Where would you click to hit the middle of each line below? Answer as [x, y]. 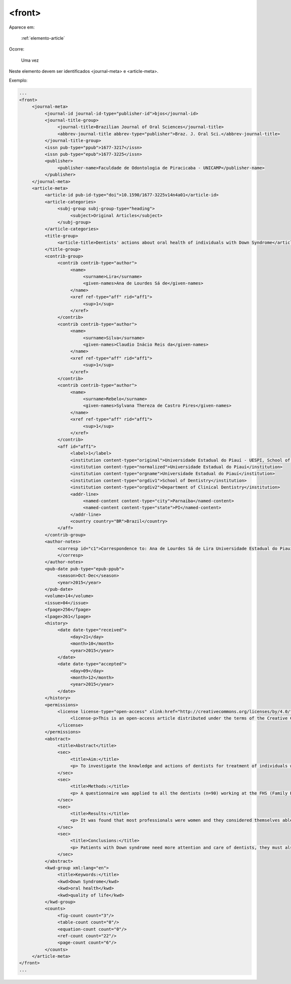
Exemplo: [18, 80]
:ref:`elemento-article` [43, 38]
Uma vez [30, 60]
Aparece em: [22, 27]
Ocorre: [16, 49]
